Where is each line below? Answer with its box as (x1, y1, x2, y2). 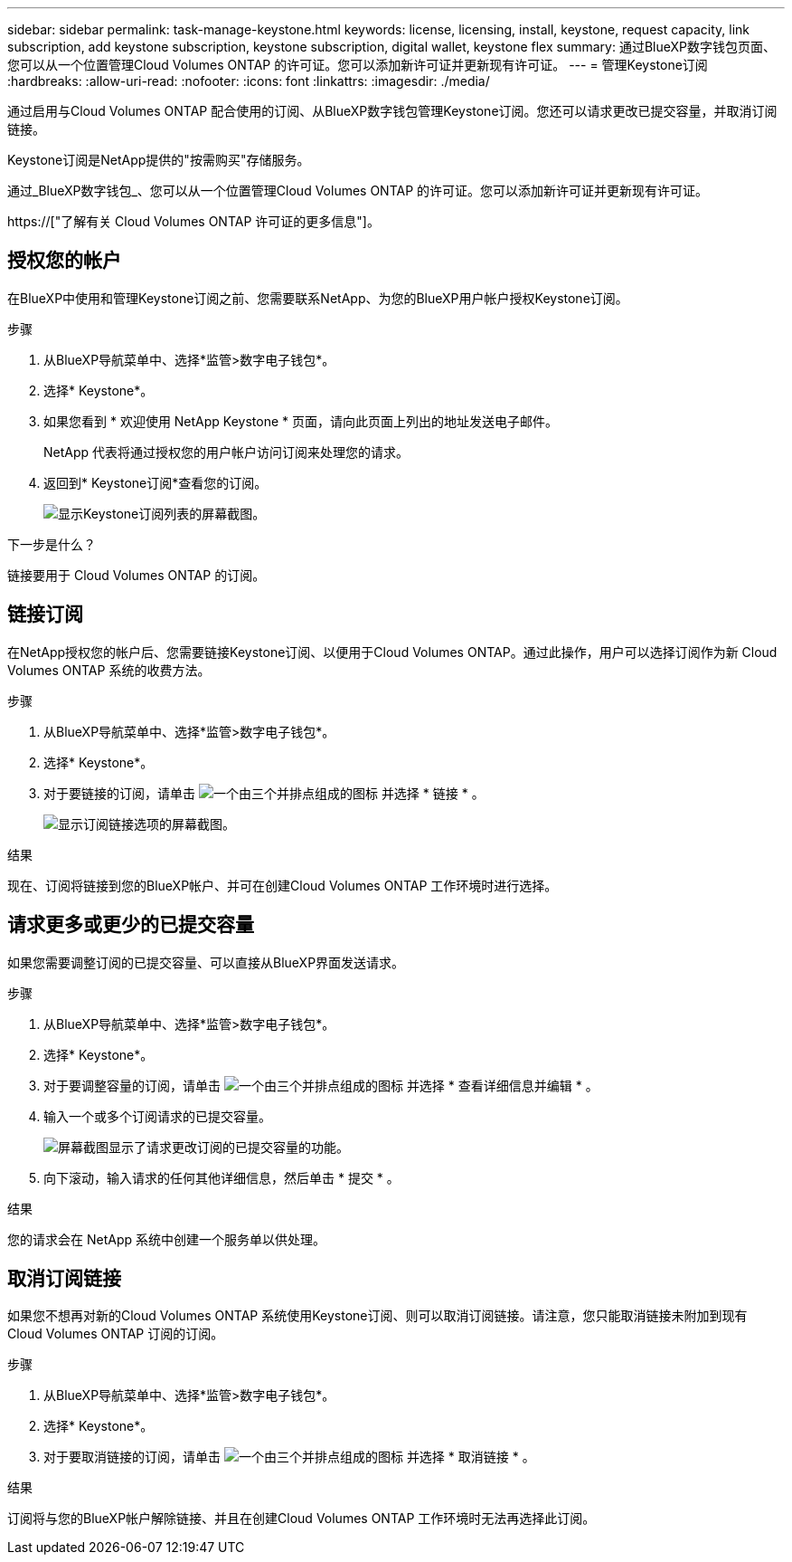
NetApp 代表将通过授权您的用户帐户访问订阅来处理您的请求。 (43, 443, 410, 460)
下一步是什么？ (7, 536, 96, 552)
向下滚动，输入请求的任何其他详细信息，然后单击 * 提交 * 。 (43, 1169, 400, 1186)
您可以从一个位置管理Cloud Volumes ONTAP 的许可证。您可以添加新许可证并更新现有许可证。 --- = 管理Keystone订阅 (7, 57, 708, 72)
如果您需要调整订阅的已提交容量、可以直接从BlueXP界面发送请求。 (7, 954, 405, 970)
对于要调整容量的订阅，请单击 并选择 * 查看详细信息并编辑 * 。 (43, 1077, 599, 1093)
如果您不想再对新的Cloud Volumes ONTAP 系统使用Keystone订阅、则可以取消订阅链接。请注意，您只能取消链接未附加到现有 (7, 1308, 748, 1324)
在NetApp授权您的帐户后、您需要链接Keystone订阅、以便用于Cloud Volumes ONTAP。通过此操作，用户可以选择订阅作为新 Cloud (7, 643, 778, 660)
